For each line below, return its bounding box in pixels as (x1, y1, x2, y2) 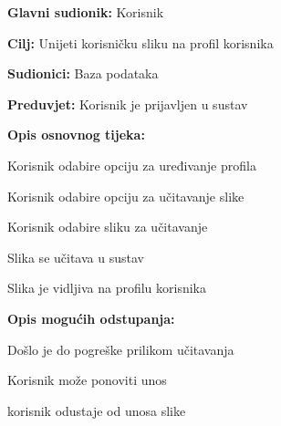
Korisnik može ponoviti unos (7, 370, 167, 390)
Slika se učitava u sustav (7, 247, 144, 266)
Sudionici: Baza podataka (7, 64, 159, 83)
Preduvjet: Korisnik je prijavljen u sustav (7, 94, 248, 113)
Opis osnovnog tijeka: (7, 125, 145, 144)
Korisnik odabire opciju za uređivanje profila (7, 155, 256, 174)
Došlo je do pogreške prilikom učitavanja (7, 339, 234, 358)
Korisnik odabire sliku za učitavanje (7, 217, 208, 236)
